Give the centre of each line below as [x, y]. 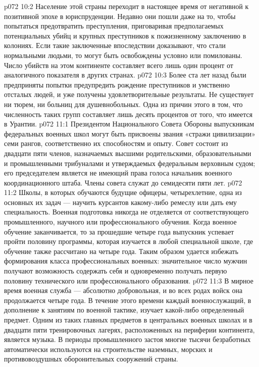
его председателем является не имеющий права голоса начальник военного [118, 173]
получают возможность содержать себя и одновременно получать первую [115, 271]
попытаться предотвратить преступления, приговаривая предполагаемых [114, 26]
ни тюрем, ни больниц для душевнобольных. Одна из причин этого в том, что [123, 104]
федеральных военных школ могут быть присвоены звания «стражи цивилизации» [130, 133]
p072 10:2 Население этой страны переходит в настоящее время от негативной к [126, 6]
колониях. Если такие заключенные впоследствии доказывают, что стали [115, 45]
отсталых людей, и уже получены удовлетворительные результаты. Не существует [129, 94]
